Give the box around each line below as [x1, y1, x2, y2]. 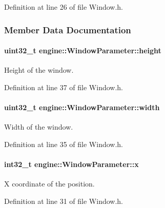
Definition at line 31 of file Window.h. [4, 195, 123, 206]
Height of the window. [4, 65, 74, 75]
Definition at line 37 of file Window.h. [4, 81, 123, 92]
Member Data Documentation [4, 23, 131, 36]
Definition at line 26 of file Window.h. [4, 2, 123, 12]
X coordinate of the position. [4, 178, 95, 189]
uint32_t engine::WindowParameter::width [4, 102, 160, 113]
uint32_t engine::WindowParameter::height [4, 45, 161, 56]
